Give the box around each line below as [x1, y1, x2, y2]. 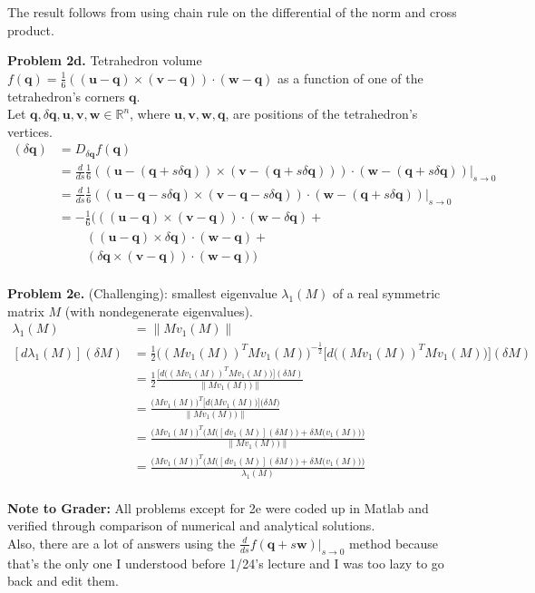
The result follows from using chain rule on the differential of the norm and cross [7, 3, 457, 21]
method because [348, 533, 439, 552]
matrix [7, 301, 44, 320]
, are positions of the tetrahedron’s [225, 104, 418, 123]
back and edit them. [7, 571, 119, 590]
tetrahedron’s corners [7, 86, 125, 105]
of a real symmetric [332, 284, 441, 303]
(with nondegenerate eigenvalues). [64, 301, 253, 320]
